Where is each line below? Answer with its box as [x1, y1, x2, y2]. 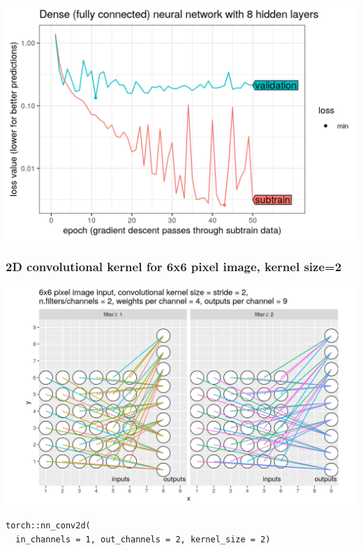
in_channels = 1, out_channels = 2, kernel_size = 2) [15, 534, 271, 544]
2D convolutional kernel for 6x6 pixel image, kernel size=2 [6, 258, 342, 275]
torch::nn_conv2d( [6, 521, 91, 531]
